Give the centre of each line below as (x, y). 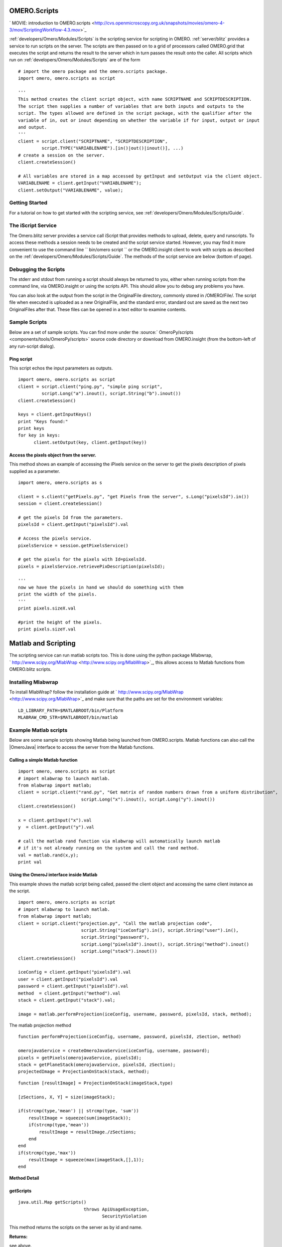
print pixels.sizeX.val (47, 608)
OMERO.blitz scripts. (30, 669)
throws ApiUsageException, (116, 1209)
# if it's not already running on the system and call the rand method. (109, 848)
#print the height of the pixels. (60, 622)
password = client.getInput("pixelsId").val (73, 986)
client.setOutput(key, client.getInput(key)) (90, 442)
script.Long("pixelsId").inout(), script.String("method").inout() (165, 944)
